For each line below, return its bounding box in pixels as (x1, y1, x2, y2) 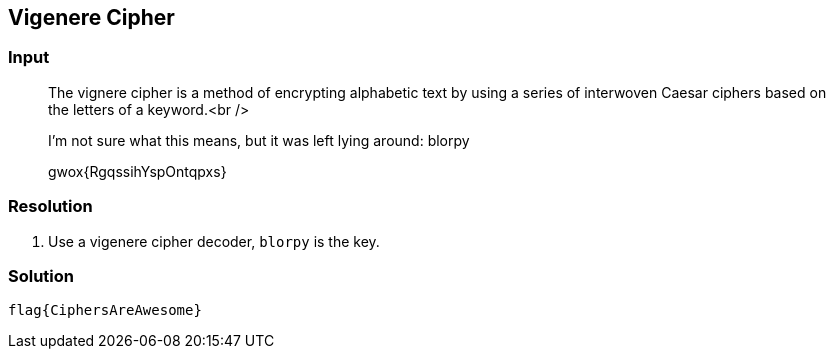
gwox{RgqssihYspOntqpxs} (48, 162, 227, 180)
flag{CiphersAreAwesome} (8, 302, 202, 319)
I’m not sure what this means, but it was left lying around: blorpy (48, 131, 470, 149)
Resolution (8, 196, 93, 217)
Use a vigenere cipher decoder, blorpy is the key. (48, 232, 380, 250)
